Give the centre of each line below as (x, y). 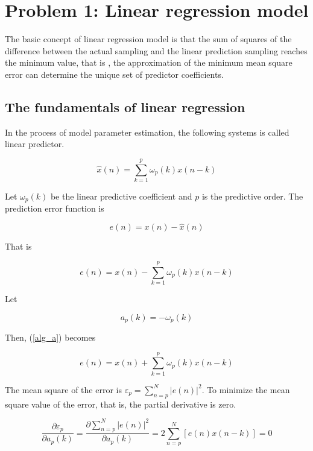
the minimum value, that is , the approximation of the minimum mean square (149, 62)
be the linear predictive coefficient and (121, 196)
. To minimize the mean (246, 389)
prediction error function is (55, 208)
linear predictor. (35, 144)
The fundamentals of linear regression (125, 106)
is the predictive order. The (252, 196)
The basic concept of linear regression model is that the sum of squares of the (148, 39)
